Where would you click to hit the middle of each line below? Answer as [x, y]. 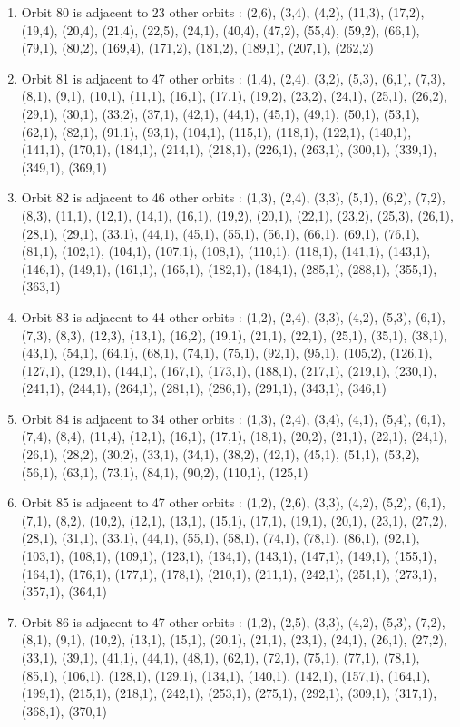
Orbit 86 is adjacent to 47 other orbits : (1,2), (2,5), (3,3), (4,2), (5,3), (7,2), [233, 621]
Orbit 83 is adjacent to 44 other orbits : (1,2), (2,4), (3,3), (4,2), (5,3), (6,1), [233, 316]
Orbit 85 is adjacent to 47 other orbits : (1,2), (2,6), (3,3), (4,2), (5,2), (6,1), [233, 502]
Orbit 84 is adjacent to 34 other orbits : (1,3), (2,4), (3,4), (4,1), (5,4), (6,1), [233, 418]
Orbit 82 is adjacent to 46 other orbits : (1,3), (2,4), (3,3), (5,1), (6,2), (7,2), [233, 197]
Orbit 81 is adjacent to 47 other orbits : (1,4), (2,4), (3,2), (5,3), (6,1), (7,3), [233, 78]
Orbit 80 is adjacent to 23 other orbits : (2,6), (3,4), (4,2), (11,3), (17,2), [223, 12]
